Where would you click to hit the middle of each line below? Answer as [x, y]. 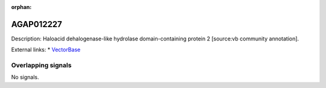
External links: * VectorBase [46, 50]
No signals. [25, 77]
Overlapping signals [41, 65]
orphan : [21, 7]
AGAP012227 [37, 24]
